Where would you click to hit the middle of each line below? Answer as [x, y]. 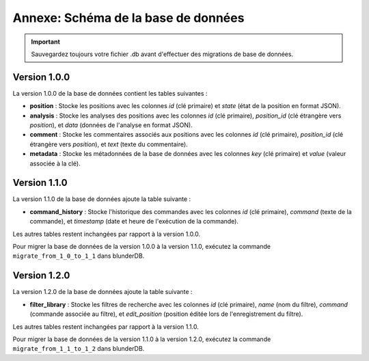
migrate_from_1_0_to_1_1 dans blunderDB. [79, 256]
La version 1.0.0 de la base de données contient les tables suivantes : [110, 93]
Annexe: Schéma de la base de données [128, 18]
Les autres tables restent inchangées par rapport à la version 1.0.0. [107, 234]
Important [46, 42]
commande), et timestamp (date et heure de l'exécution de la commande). [134, 222]
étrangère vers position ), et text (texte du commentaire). [109, 144]
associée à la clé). [55, 163]
